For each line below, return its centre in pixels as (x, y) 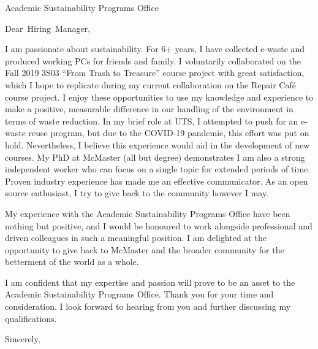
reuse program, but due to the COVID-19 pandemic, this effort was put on (169, 133)
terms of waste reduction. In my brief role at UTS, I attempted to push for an (152, 121)
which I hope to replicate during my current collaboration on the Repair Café (150, 84)
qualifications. (31, 318)
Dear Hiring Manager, (48, 28)
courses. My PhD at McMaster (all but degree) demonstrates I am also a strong (155, 157)
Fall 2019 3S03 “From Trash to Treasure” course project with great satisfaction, (155, 73)
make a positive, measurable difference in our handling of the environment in (149, 109)
